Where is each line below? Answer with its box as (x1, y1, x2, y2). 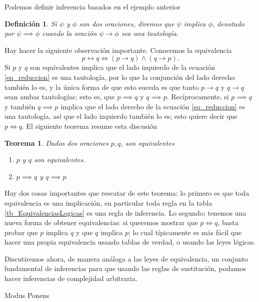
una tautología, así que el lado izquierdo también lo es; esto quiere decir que (4, 111, 237, 121)
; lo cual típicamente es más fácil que (128, 227, 242, 237)
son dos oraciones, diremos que (79, 18, 174, 28)
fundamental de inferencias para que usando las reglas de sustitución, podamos (4, 263, 246, 274)
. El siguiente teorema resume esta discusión (22, 120, 157, 131)
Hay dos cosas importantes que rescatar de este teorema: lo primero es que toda (4, 188, 249, 198)
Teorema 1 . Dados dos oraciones (4, 137, 108, 148)
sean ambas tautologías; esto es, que (4, 91, 115, 102)
